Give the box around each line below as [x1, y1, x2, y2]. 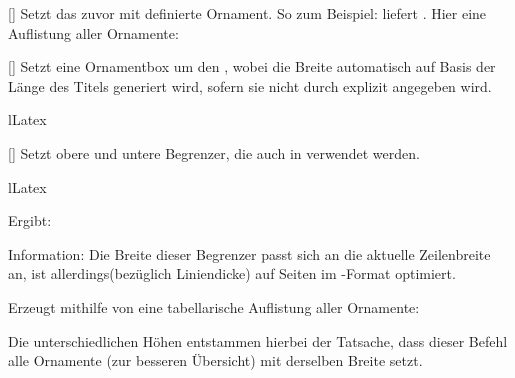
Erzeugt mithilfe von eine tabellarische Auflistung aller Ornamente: [8, 296, 420, 317]
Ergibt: [8, 210, 52, 231]
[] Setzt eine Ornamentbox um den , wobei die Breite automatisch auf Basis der [8, 56, 496, 77]
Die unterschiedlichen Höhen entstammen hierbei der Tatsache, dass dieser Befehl [8, 330, 508, 351]
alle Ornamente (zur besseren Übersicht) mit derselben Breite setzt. [8, 350, 423, 371]
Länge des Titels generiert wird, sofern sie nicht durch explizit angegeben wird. [8, 75, 492, 96]
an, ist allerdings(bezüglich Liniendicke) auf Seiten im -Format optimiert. [8, 263, 456, 284]
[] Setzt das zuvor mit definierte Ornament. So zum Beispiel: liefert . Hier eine [8, 3, 487, 23]
